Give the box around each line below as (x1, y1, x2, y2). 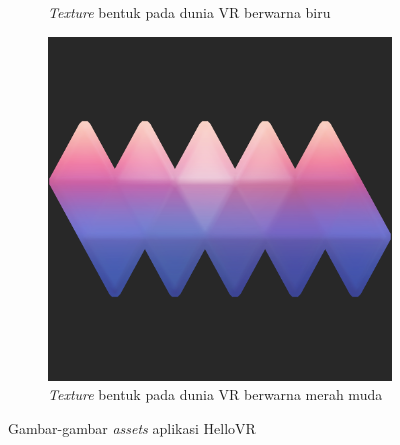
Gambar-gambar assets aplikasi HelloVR (8, 417, 256, 438)
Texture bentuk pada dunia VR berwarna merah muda (48, 384, 383, 405)
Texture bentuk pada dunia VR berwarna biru (48, 2, 331, 22)
